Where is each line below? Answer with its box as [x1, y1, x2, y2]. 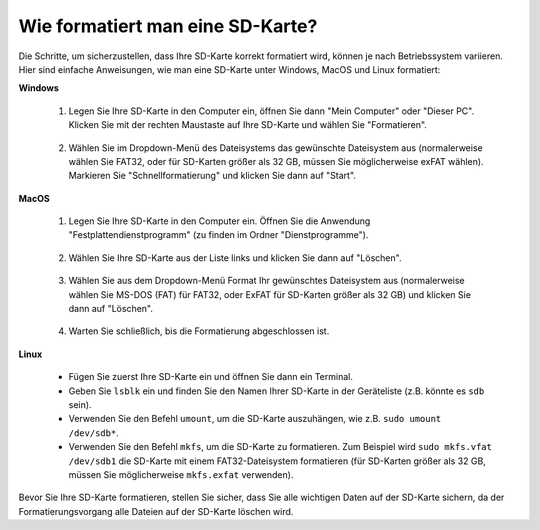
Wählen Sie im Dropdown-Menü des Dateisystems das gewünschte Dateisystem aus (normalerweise [68, 141, 484, 154]
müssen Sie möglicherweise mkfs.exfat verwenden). [68, 468, 294, 480]
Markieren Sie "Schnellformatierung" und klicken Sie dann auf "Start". [68, 170, 357, 182]
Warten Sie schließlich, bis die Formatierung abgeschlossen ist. [68, 325, 330, 337]
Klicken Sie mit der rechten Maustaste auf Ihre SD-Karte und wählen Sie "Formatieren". [68, 119, 427, 131]
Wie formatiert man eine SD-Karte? [18, 15, 318, 37]
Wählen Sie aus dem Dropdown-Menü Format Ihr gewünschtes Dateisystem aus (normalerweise [68, 275, 465, 287]
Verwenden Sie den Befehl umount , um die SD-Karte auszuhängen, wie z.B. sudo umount [68, 413, 442, 425]
